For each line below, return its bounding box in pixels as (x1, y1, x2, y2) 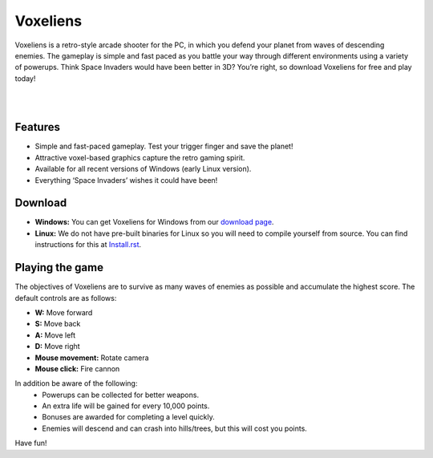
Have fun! (14, 438, 47, 448)
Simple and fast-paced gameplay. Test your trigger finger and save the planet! (34, 141, 293, 152)
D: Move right (34, 342, 80, 351)
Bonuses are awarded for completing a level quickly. (42, 412, 216, 422)
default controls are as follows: (14, 293, 117, 302)
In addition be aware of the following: (14, 379, 138, 388)
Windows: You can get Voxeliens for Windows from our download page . (34, 217, 274, 227)
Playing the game (14, 261, 104, 274)
